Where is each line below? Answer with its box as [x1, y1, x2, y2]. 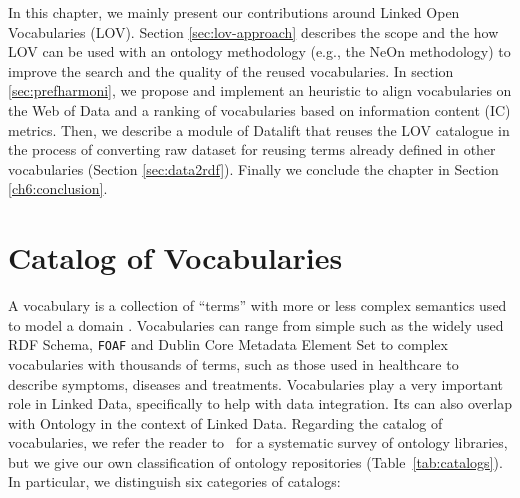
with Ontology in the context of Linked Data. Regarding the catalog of [8, 412, 443, 433]
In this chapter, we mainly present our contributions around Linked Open [8, 2, 460, 22]
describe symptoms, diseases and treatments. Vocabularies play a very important [8, 373, 504, 394]
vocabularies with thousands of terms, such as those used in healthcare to [8, 353, 459, 374]
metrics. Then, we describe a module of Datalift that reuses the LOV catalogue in [8, 119, 510, 140]
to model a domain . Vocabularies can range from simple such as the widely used [8, 314, 504, 335]
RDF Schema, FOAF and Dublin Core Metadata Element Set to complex [8, 334, 448, 355]
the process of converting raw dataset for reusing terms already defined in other [8, 139, 496, 160]
